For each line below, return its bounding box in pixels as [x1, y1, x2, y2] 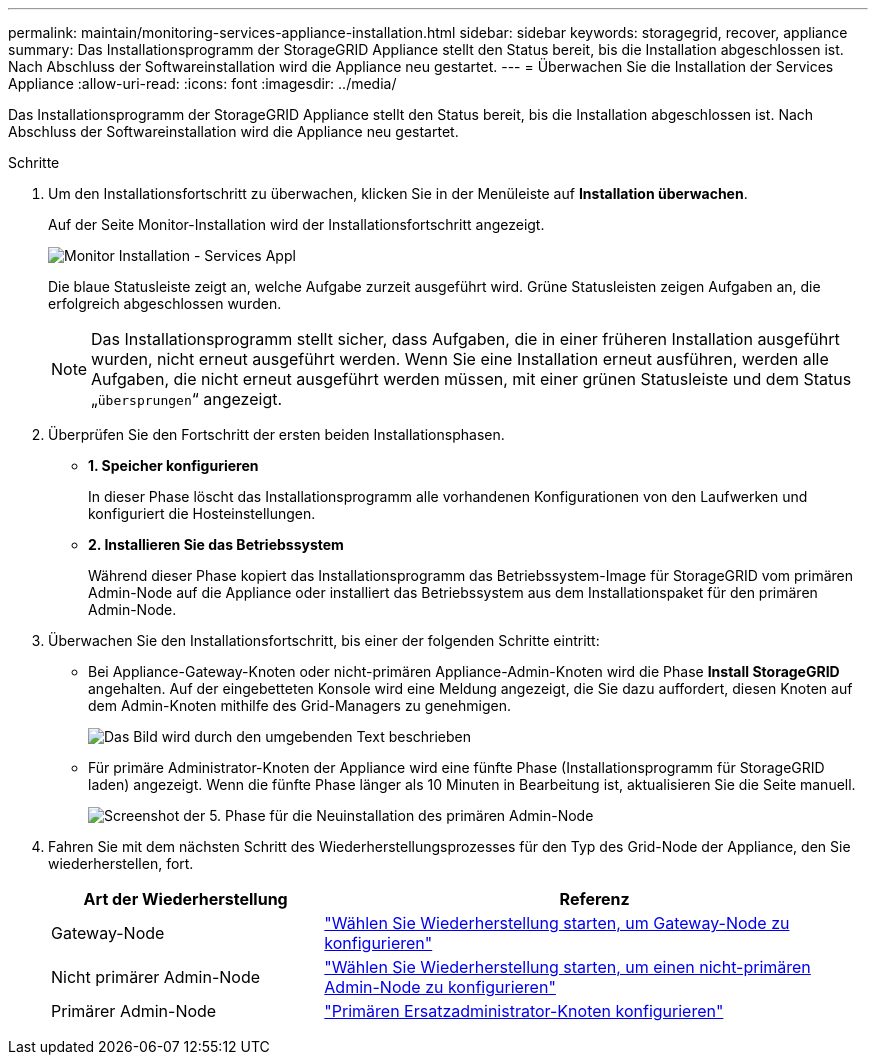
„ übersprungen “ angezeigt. [91, 389, 283, 409]
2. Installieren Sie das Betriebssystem [88, 536, 344, 553]
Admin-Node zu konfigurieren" [324, 977, 556, 997]
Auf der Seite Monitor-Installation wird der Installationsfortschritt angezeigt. [48, 216, 545, 233]
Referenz [559, 889, 630, 909]
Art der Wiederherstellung [83, 889, 288, 909]
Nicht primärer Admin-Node [51, 967, 261, 987]
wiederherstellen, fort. [48, 855, 194, 872]
